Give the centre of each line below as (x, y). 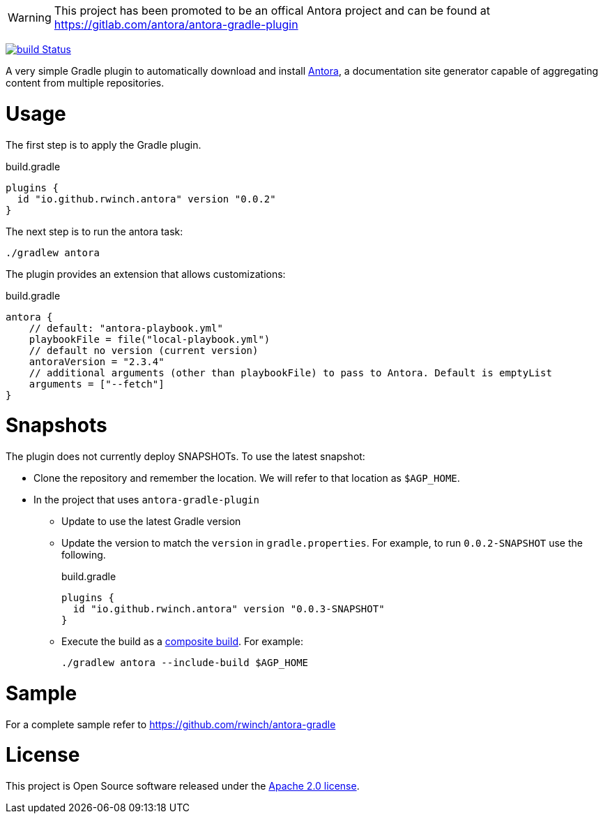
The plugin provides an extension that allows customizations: (146, 274)
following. (84, 555)
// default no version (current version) (144, 350)
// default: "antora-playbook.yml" (126, 328)
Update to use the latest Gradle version (151, 521)
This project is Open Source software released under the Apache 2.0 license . (183, 786)
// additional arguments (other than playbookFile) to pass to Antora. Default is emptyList (290, 372)
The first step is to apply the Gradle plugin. (104, 145)
